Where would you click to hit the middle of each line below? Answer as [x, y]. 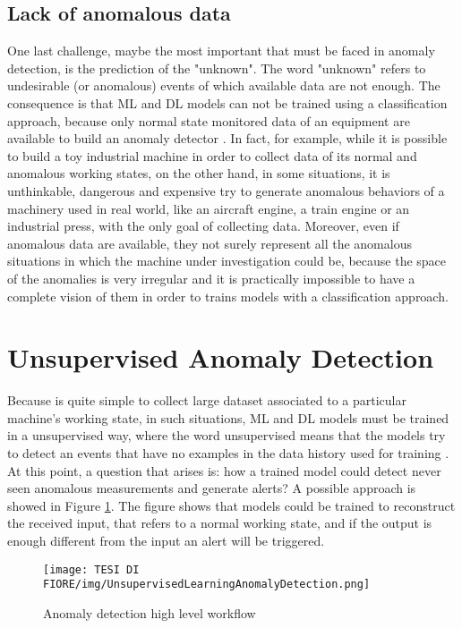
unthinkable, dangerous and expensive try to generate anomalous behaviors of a [226, 190]
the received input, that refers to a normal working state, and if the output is [220, 523]
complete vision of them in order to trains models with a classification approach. [228, 296]
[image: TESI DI [91, 569]
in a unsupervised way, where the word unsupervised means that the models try [227, 435]
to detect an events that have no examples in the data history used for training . [228, 453]
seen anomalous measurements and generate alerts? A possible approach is [212, 488]
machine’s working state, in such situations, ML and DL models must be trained [228, 417]
